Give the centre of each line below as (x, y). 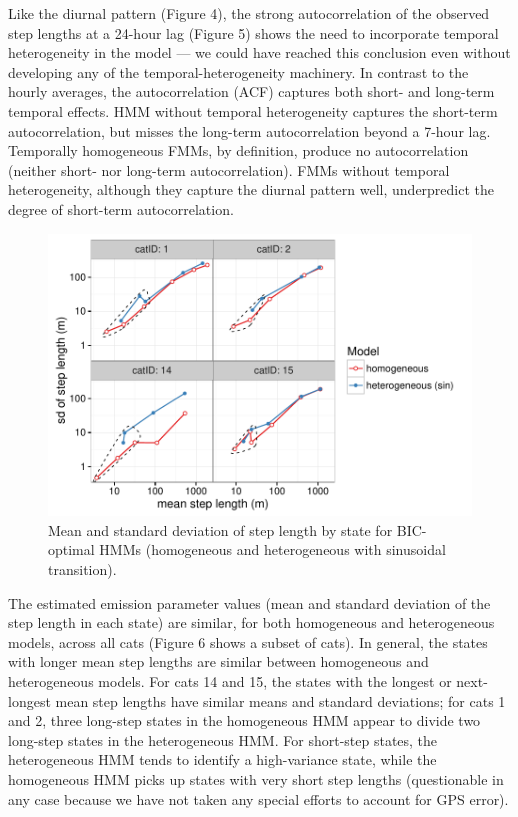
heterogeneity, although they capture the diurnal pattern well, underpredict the (251, 189)
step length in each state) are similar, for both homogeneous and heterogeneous (251, 622)
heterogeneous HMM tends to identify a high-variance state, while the (222, 759)
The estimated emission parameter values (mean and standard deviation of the (249, 602)
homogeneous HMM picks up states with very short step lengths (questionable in (256, 778)
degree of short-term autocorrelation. (121, 208)
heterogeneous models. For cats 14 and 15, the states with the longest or (230, 680)
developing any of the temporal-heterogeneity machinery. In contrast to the (238, 71)
